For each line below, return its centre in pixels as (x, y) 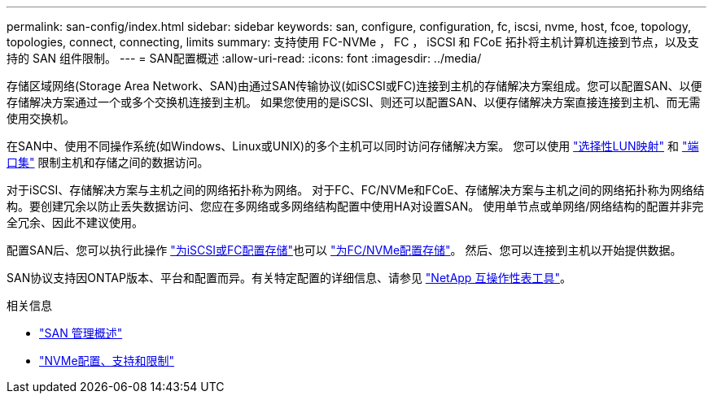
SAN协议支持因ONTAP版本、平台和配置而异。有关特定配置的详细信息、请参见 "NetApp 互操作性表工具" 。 (289, 278)
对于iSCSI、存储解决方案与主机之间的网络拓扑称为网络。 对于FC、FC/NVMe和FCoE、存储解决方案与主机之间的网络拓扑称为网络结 (356, 190)
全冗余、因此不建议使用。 (75, 222)
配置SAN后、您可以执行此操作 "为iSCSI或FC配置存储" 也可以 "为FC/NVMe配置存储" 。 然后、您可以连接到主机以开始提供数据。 (344, 250)
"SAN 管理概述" (81, 333)
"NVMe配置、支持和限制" (107, 361)
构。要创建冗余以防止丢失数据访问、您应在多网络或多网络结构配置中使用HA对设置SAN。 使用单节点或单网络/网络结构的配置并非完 (355, 206)
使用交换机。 (41, 118)
